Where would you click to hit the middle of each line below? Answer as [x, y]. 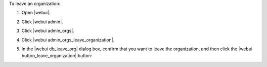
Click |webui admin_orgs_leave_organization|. [68, 40]
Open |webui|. [36, 13]
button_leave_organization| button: [57, 56]
